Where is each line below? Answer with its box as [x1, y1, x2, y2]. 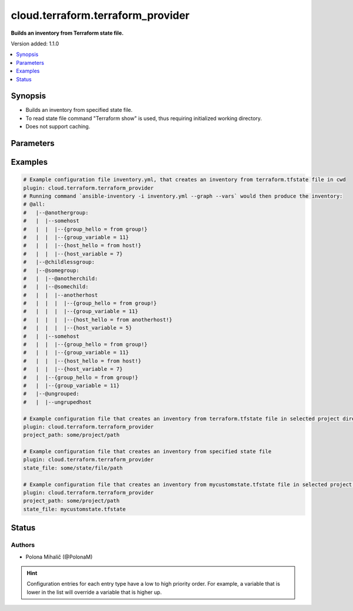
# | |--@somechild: [23, 283, 89, 290]
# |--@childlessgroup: [23, 259, 95, 265]
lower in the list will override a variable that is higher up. [26, 589, 162, 596]
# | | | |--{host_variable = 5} [23, 324, 132, 331]
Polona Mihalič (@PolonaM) [25, 553, 93, 560]
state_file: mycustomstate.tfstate [23, 506, 126, 512]
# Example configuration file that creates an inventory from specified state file [23, 448, 272, 455]
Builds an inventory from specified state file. [25, 107, 132, 114]
